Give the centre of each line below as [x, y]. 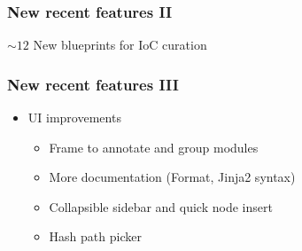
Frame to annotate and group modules [154, 147]
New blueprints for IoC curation [120, 45]
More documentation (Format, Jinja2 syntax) [172, 177]
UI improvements [74, 118]
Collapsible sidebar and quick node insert [161, 206]
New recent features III [93, 84]
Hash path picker [95, 236]
